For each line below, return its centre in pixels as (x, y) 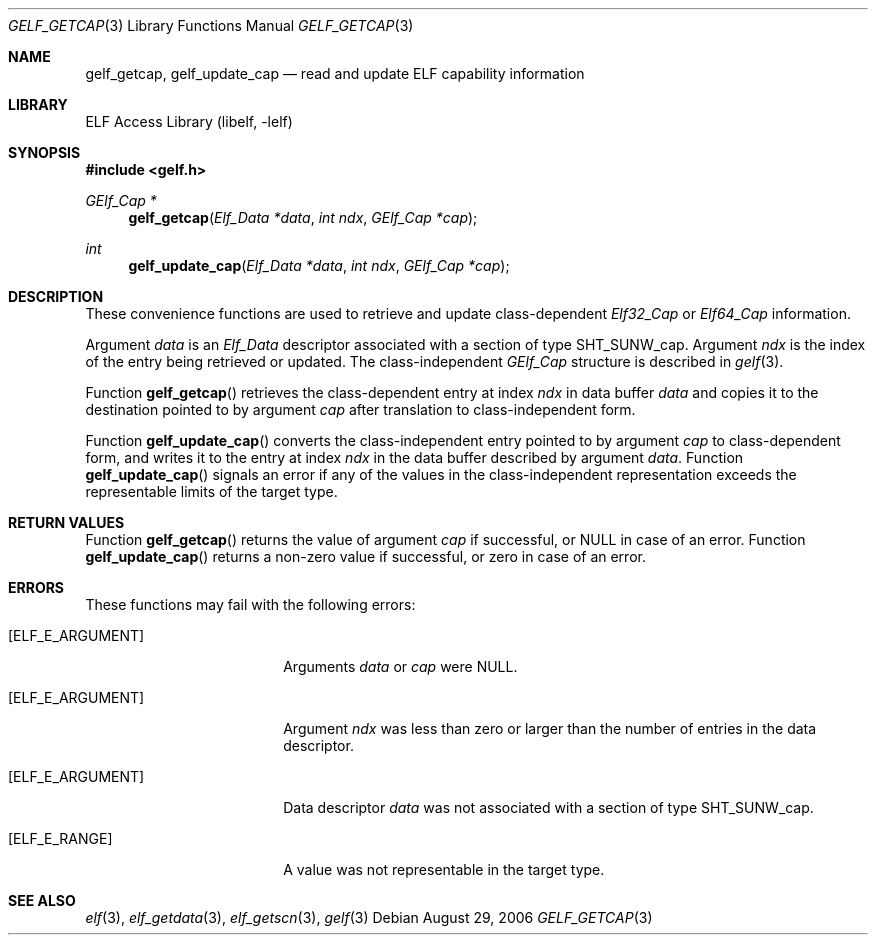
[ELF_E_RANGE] (60, 838)
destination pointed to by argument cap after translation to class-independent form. (360, 409)
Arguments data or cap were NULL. (400, 666)
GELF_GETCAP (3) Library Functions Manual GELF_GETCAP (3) (211, 25)
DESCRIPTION (56, 296)
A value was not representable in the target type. (444, 869)
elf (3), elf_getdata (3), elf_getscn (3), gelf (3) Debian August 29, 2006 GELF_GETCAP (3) (369, 917)
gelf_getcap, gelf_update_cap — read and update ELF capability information (335, 73)
